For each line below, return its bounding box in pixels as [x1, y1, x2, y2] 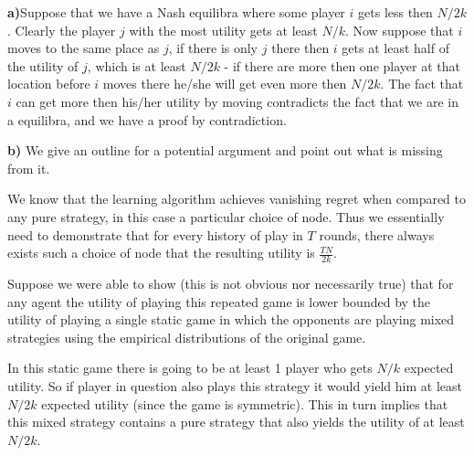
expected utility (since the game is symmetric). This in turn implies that [41, 394, 448, 413]
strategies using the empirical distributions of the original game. [7, 327, 366, 346]
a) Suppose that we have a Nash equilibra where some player [7, 3, 345, 21]
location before [7, 74, 90, 93]
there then [271, 38, 330, 58]
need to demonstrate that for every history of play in [7, 225, 303, 244]
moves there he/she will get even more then [102, 74, 347, 93]
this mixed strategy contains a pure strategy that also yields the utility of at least [7, 412, 465, 431]
